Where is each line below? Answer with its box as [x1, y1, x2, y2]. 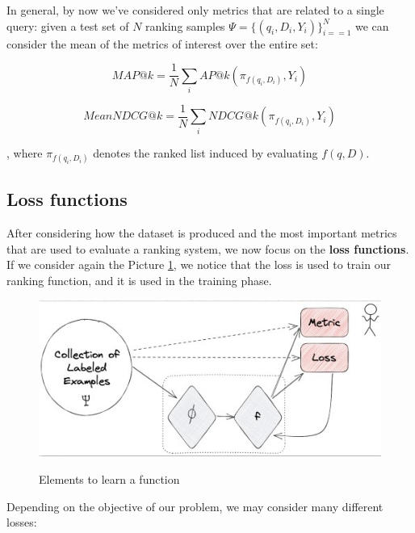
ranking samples [145, 17, 225, 34]
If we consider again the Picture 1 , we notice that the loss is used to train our [6, 256, 391, 273]
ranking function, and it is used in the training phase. [6, 271, 272, 288]
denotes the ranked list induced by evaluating [93, 144, 318, 161]
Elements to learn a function [39, 471, 180, 488]
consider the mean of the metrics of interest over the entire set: [6, 35, 318, 52]
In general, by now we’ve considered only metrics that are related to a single [6, 2, 384, 18]
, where [6, 144, 43, 161]
